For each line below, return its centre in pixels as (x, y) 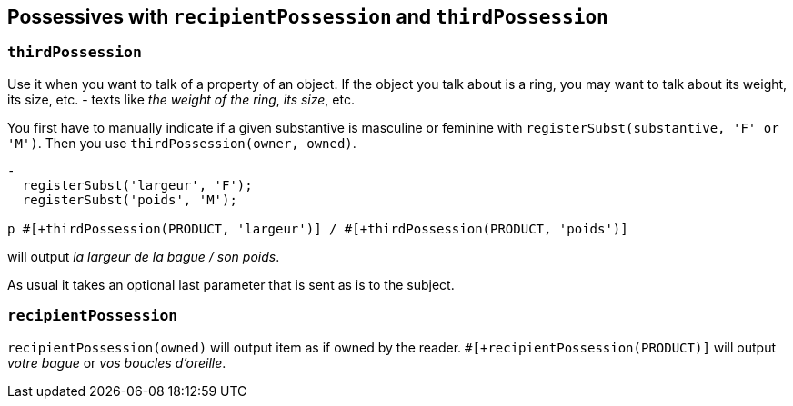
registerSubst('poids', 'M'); (130, 199)
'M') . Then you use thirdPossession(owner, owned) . (182, 143)
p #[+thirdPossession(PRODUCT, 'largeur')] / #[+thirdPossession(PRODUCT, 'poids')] (318, 228)
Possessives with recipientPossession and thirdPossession (308, 17)
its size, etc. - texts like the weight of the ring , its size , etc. (181, 99)
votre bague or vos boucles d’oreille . (117, 362)
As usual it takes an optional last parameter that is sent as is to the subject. (231, 284)
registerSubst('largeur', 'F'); (137, 185)
